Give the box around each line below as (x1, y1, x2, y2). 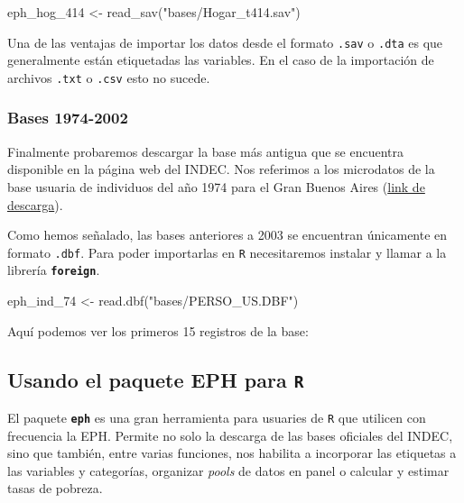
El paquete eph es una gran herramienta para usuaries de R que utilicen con (7, 407, 426, 426)
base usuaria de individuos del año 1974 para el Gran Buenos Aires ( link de (7, 177, 425, 196)
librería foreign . (7, 261, 100, 279)
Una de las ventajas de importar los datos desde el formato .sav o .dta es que (7, 32, 443, 51)
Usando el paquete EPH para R (7, 365, 304, 393)
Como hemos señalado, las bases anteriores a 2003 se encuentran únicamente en (7, 225, 448, 244)
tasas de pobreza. (7, 479, 103, 498)
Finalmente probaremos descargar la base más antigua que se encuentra (7, 142, 404, 160)
